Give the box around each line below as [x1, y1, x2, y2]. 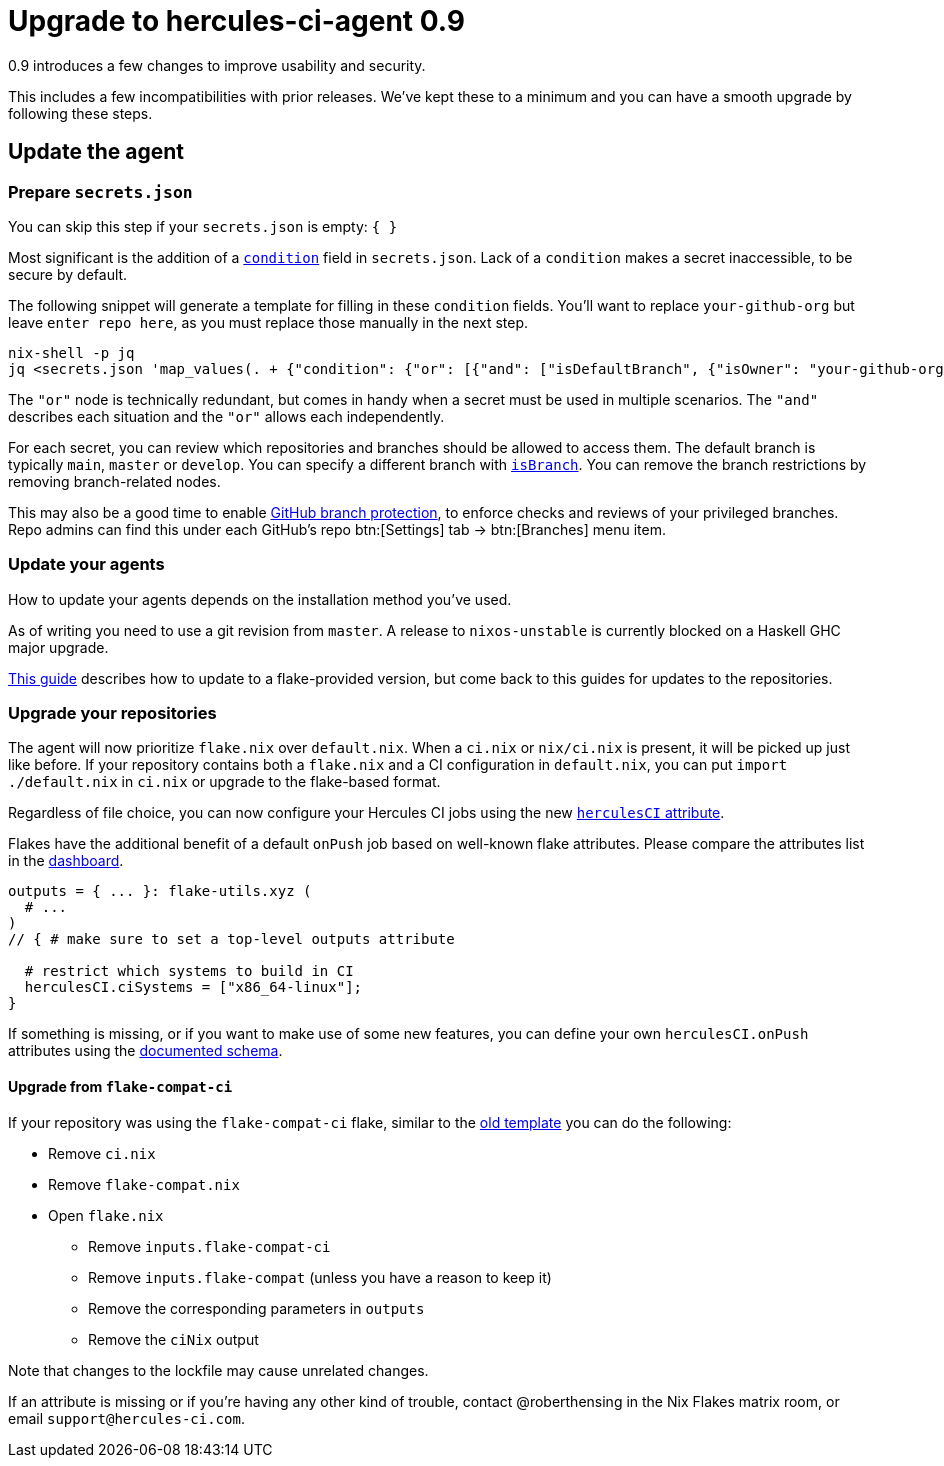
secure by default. [8, 265, 128, 283]
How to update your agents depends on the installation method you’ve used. [8, 590, 512, 608]
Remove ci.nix [48, 1144, 156, 1162]
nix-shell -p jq [8, 344, 135, 361]
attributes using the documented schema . [8, 1042, 283, 1060]
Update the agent [8, 139, 185, 165]
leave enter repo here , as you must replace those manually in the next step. [8, 313, 529, 331]
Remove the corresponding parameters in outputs [88, 1299, 425, 1317]
